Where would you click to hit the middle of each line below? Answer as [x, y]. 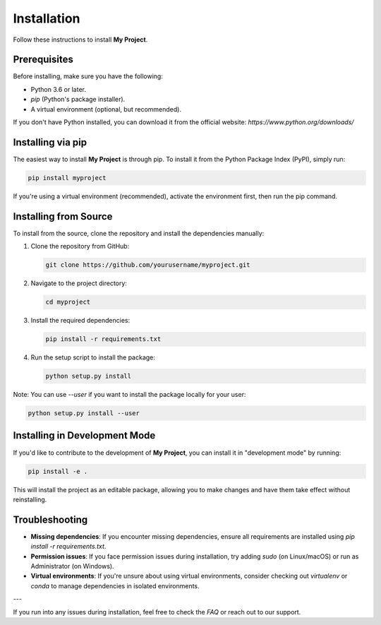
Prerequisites [43, 60]
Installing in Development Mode [84, 435]
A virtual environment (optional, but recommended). [106, 109]
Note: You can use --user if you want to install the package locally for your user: [129, 395]
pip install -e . [58, 471]
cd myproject [68, 302]
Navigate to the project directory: [79, 283]
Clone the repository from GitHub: [80, 246]
